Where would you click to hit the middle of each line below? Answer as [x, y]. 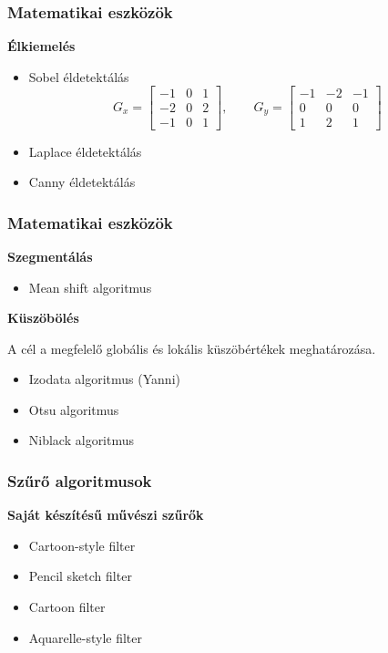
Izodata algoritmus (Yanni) [104, 379]
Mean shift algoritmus [90, 287]
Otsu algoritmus [74, 409]
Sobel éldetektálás [79, 76]
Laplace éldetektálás [85, 151]
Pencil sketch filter [80, 576]
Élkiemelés [41, 46]
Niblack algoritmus [82, 440]
